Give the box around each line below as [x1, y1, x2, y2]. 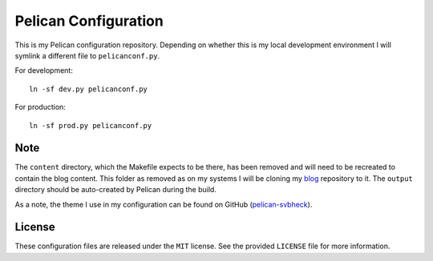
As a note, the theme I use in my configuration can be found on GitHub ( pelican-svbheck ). [14, 199, 313, 209]
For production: [14, 102, 66, 112]
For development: [14, 66, 74, 75]
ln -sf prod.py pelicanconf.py [29, 121, 152, 130]
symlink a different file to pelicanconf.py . [14, 50, 160, 60]
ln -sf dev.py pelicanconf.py [29, 84, 148, 94]
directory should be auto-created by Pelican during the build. [14, 185, 216, 195]
